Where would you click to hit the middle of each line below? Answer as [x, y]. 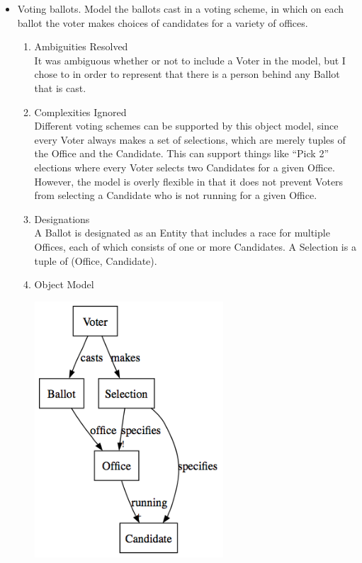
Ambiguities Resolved [81, 46]
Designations [62, 218]
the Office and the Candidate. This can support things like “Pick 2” [182, 153]
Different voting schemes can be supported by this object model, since [186, 126]
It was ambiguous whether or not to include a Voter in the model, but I [190, 60]
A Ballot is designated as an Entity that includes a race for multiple [182, 233]
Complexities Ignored [80, 112]
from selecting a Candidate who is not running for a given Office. [176, 195]
